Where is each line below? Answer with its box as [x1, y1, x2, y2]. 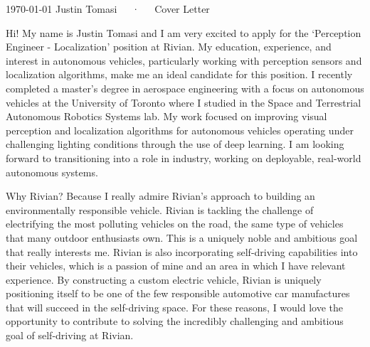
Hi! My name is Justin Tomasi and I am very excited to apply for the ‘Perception [6, 25, 361, 40]
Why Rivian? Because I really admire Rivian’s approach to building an [6, 188, 315, 203]
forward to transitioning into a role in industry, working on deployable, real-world [6, 150, 361, 165]
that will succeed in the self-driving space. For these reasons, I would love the [6, 299, 344, 314]
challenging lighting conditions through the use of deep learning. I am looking [6, 137, 344, 151]
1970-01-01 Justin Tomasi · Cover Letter [6, 1, 210, 16]
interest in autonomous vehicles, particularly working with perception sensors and [6, 53, 362, 68]
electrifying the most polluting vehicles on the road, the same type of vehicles [6, 216, 344, 231]
